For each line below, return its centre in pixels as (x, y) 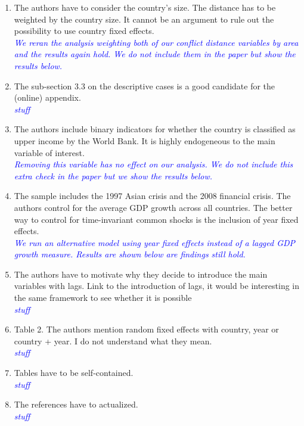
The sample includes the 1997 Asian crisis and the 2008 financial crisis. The (152, 196)
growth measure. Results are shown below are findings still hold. (130, 254)
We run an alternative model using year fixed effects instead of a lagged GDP (155, 242)
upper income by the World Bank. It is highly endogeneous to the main (145, 140)
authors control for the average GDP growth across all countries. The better (153, 207)
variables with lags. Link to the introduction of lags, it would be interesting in (157, 286)
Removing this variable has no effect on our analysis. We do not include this (153, 164)
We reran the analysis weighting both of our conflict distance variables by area (156, 42)
